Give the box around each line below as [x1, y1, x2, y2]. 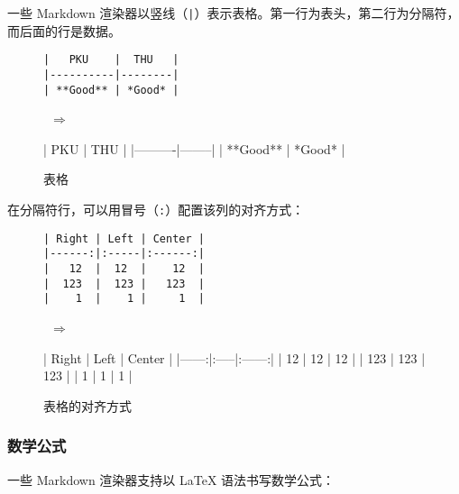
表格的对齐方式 [43, 396, 132, 415]
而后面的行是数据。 [7, 21, 121, 40]
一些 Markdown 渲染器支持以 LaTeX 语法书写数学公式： [7, 470, 335, 489]
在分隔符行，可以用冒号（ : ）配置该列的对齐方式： [7, 200, 305, 218]
